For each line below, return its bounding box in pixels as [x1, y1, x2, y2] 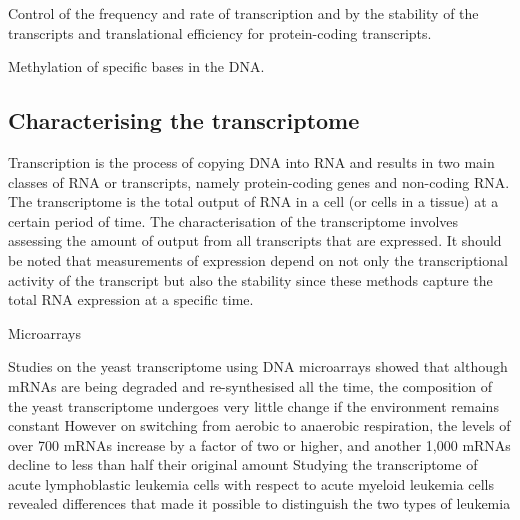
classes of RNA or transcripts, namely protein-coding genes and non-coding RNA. [8, 171, 510, 192]
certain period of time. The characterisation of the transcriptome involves [8, 210, 459, 231]
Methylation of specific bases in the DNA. [8, 56, 265, 77]
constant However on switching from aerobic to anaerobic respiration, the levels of [8, 415, 511, 436]
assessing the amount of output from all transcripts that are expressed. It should [8, 230, 502, 251]
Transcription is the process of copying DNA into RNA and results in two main [8, 151, 495, 172]
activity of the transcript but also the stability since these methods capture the [8, 269, 493, 290]
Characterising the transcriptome [8, 105, 360, 136]
